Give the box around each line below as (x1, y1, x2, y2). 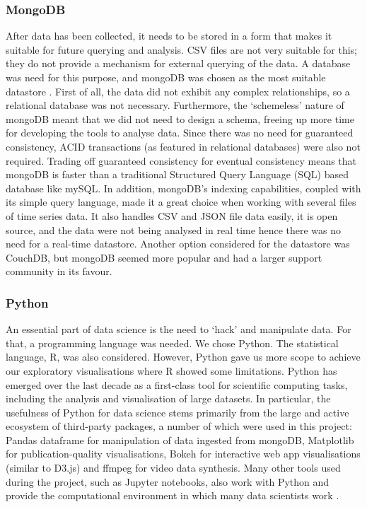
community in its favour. (6, 264, 112, 279)
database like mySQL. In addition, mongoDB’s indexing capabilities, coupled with (6, 180, 361, 195)
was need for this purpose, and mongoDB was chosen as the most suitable (6, 70, 326, 84)
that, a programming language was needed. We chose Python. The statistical (6, 335, 339, 350)
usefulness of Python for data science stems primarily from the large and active (6, 404, 349, 419)
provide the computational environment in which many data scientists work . (6, 488, 339, 503)
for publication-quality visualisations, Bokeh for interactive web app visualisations (6, 446, 361, 461)
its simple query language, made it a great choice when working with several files (6, 194, 356, 209)
